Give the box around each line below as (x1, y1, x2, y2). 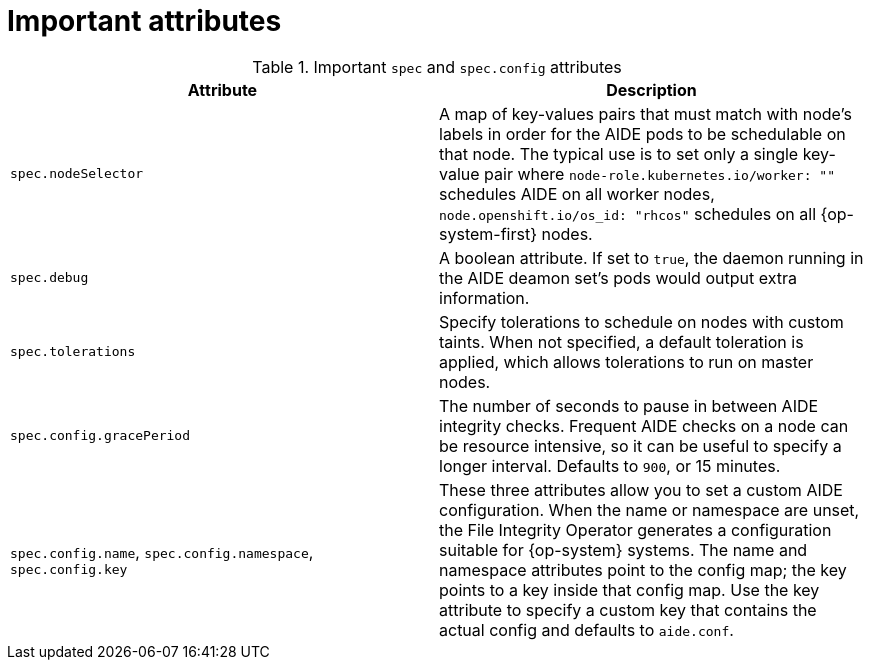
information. (439, 287, 530, 308)
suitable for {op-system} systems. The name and (439, 539, 808, 560)
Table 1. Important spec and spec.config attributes (252, 56, 622, 77)
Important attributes (7, 4, 282, 38)
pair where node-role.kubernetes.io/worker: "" (484, 163, 835, 184)
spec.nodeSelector (10, 166, 144, 182)
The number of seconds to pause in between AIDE (439, 395, 819, 416)
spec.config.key (10, 562, 128, 578)
